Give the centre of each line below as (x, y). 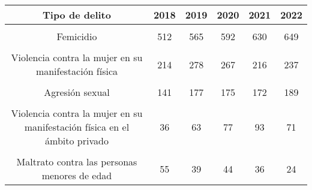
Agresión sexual (77, 92)
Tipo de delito (76, 15)
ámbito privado (77, 141)
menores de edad (77, 175)
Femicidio (77, 36)
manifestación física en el (77, 127)
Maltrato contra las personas (77, 162)
